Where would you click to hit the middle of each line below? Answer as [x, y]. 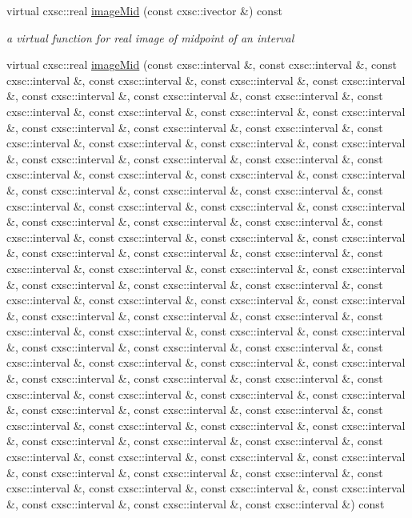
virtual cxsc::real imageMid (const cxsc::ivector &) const [144, 10]
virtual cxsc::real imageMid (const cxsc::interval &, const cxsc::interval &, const [202, 64]
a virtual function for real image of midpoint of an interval [150, 37]
